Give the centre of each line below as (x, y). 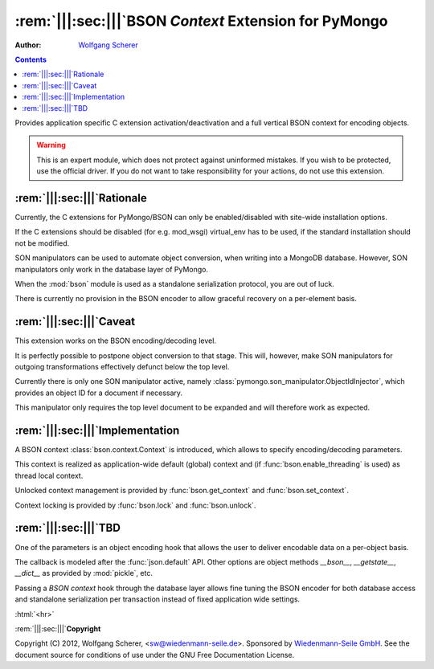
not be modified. (42, 243)
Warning (51, 145)
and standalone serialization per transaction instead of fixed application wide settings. (158, 599)
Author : (28, 45)
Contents (31, 59)
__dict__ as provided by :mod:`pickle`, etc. (84, 573)
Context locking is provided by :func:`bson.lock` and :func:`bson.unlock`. (135, 505)
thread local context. (49, 475)
